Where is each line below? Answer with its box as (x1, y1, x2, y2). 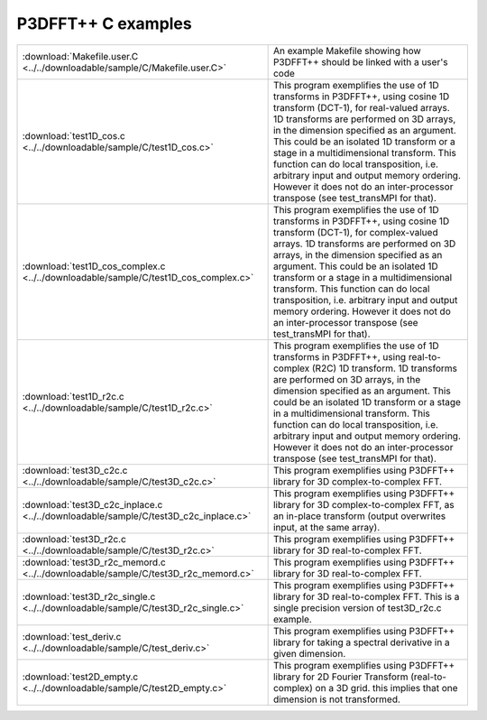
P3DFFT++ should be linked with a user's (272, 55, 448, 68)
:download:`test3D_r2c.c (22, 532, 126, 545)
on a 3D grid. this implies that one (315, 681, 459, 694)
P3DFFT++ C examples (16, 14, 193, 33)
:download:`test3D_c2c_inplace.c (22, 498, 163, 511)
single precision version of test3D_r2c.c (272, 601, 442, 614)
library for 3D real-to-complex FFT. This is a (272, 590, 460, 603)
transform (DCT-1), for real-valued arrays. (272, 101, 450, 114)
